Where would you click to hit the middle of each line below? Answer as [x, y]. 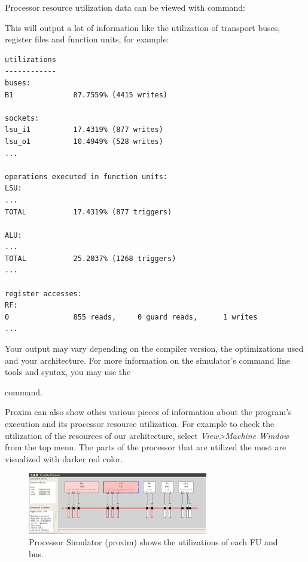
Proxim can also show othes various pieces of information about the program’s [148, 412]
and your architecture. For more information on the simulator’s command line [148, 360]
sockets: [22, 118]
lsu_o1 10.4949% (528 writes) [84, 141]
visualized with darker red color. [64, 458]
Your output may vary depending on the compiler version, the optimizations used [154, 348]
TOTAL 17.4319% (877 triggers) [89, 212]
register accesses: [43, 294]
